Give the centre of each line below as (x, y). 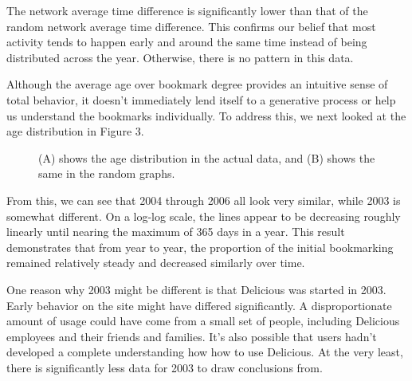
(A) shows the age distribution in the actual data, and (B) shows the (207, 157)
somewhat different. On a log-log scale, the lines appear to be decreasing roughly (204, 216)
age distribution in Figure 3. (75, 131)
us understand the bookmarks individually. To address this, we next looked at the (206, 115)
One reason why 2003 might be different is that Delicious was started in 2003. (196, 289)
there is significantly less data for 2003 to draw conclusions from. (165, 367)
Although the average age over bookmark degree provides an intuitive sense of (197, 84)
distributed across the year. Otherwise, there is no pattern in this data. (180, 57)
